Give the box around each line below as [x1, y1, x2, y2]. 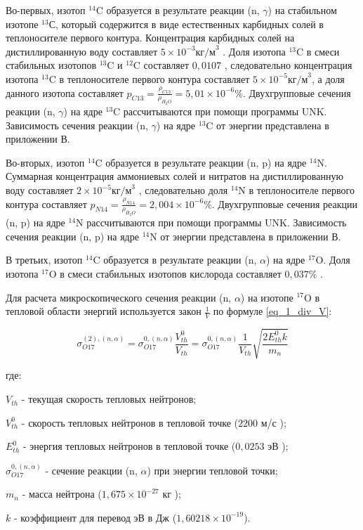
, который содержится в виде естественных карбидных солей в [55, 16, 324, 31]
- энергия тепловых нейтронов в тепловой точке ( [22, 439, 236, 453]
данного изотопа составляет [6, 85, 124, 100]
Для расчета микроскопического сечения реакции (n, [6, 290, 232, 304]
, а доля [312, 71, 345, 86]
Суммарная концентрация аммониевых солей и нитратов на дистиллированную [6, 169, 343, 183]
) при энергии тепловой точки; [147, 463, 278, 477]
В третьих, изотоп [6, 252, 83, 267]
